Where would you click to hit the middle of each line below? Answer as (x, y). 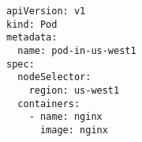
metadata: (32, 38)
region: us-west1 (74, 90)
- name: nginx (65, 117)
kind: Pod (32, 24)
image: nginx (74, 130)
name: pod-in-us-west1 (77, 50)
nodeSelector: (54, 77)
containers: (49, 104)
